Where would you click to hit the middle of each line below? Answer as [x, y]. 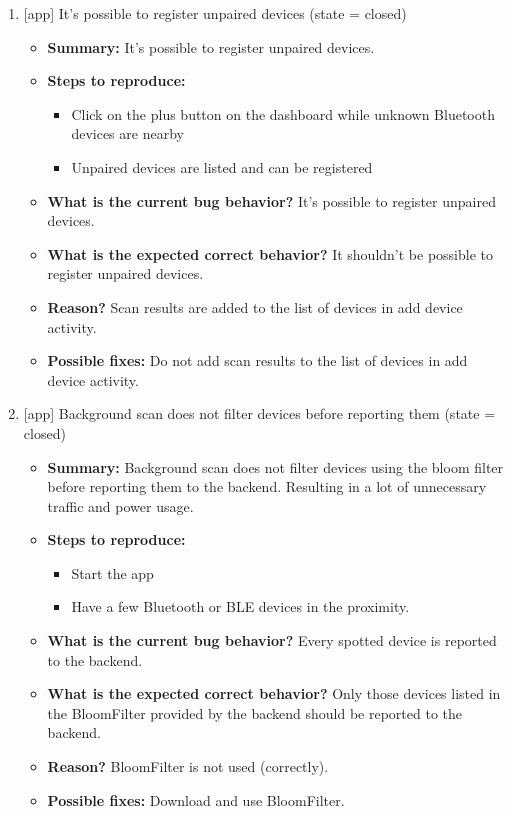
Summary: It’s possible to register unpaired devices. [211, 46]
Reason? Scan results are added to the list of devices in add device [255, 306]
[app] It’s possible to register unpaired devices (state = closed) [215, 13]
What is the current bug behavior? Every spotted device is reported [272, 640]
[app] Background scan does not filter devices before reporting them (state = [259, 413]
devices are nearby [127, 133]
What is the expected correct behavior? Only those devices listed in [274, 693]
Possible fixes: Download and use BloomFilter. [196, 799]
